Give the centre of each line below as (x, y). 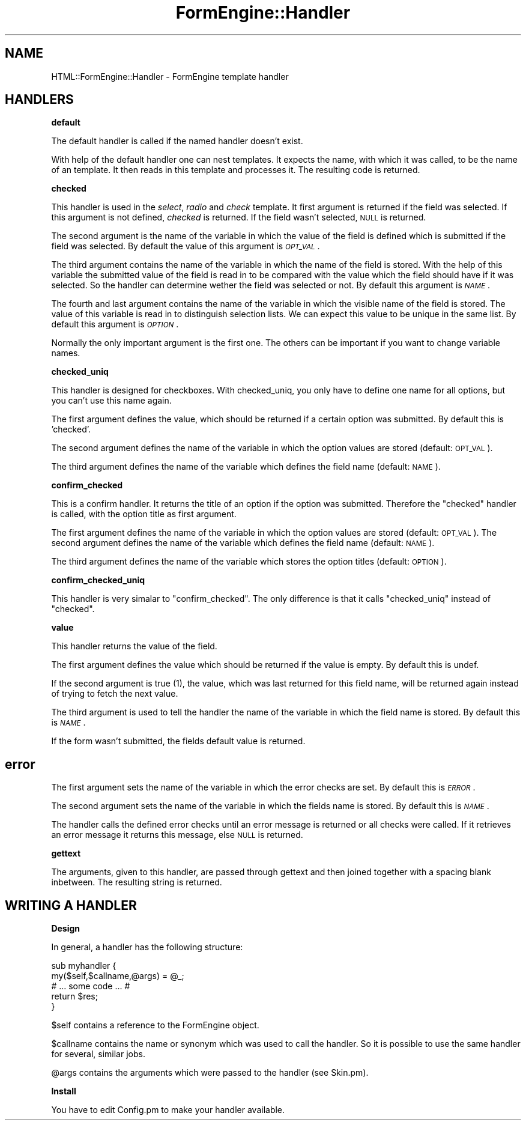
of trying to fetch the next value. (115, 694)
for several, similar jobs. (98, 1054)
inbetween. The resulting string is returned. (137, 882)
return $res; (74, 996)
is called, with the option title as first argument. (144, 514)
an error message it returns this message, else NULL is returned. (177, 835)
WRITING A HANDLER (71, 905)
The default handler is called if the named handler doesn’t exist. (177, 141)
